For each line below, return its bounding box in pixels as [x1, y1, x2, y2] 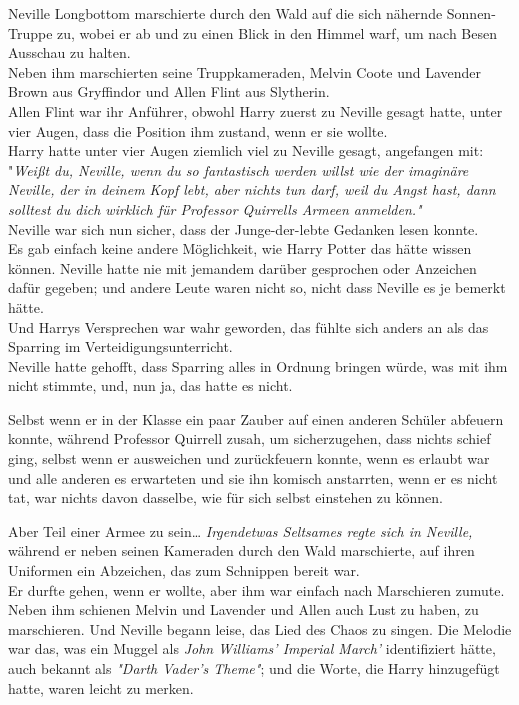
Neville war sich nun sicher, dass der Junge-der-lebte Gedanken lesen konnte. [8, 218, 479, 239]
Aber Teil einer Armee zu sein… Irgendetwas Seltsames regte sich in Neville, [8, 520, 473, 541]
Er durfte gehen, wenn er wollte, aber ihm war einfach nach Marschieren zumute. [8, 579, 505, 600]
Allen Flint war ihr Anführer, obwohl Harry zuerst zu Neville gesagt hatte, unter [8, 100, 503, 121]
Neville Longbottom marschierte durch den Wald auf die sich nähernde [8, 3, 443, 23]
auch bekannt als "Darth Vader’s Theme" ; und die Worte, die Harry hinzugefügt [8, 658, 500, 678]
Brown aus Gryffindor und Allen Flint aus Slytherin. [8, 81, 330, 102]
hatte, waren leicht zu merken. [8, 677, 194, 698]
